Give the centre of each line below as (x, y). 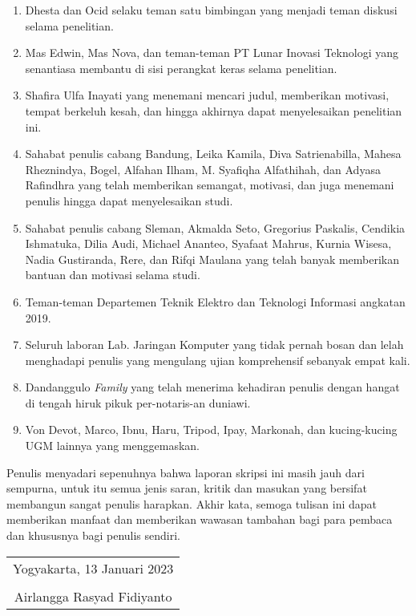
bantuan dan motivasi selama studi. (113, 275)
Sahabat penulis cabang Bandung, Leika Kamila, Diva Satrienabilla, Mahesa (213, 154)
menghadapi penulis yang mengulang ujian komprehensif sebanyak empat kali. (218, 360)
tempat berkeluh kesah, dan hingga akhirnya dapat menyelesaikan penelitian (214, 110)
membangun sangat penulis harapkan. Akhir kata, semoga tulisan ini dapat (192, 503)
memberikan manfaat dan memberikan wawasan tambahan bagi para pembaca (200, 519)
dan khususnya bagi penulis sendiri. (93, 535)
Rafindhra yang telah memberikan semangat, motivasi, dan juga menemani (210, 185)
